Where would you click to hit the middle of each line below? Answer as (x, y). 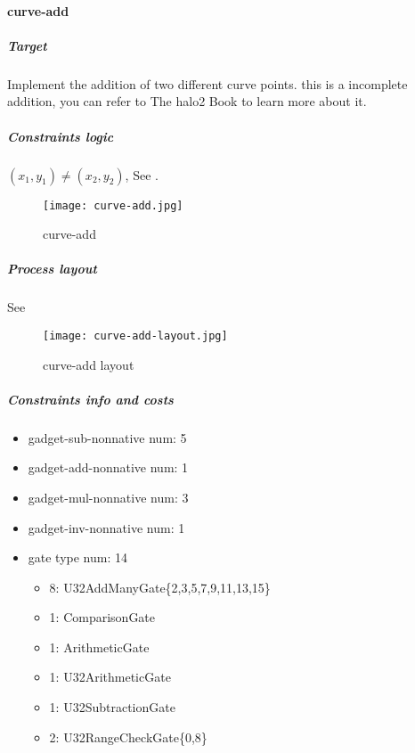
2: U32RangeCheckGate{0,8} (128, 737)
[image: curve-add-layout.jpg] (135, 336)
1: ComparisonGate (102, 617)
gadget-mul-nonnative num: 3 (108, 497)
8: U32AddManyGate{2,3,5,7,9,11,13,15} (160, 587)
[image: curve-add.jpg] (113, 205)
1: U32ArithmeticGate (110, 677)
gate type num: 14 (78, 557)
